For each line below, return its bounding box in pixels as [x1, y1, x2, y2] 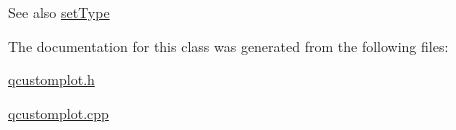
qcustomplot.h [8, 69, 95, 90]
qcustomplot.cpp [8, 102, 109, 123]
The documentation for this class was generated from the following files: [8, 35, 449, 56]
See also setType [8, 2, 110, 22]
